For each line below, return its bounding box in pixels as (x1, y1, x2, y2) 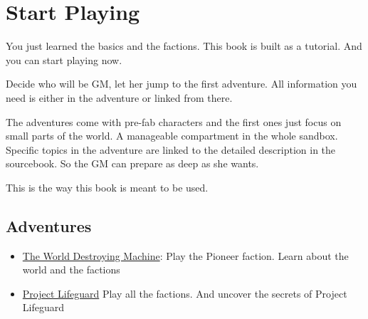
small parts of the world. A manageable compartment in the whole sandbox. (6, 128, 338, 143)
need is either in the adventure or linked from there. (6, 90, 233, 105)
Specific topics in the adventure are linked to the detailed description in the (6, 142, 336, 157)
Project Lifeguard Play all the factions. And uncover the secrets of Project (22, 286, 347, 300)
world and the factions (22, 262, 120, 277)
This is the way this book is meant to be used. (6, 179, 209, 194)
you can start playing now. (6, 52, 122, 67)
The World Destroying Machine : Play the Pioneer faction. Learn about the (22, 248, 349, 263)
